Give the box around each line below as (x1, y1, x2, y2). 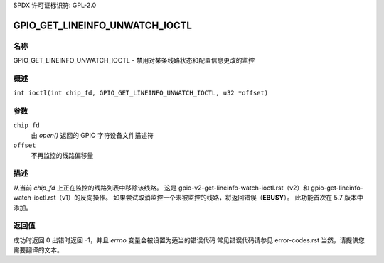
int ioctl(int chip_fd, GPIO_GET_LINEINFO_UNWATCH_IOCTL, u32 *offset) (13, 89, 269, 97)
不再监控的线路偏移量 (31, 151, 94, 159)
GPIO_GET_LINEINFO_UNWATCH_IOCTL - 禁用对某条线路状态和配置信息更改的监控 (13, 56, 255, 65)
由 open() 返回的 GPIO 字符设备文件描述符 (31, 131, 154, 139)
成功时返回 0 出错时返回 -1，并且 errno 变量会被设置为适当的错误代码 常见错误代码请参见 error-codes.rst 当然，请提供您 (13, 235, 366, 245)
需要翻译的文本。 (13, 246, 63, 254)
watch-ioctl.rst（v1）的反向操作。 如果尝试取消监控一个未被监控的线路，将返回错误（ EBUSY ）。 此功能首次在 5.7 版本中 (13, 193, 363, 202)
